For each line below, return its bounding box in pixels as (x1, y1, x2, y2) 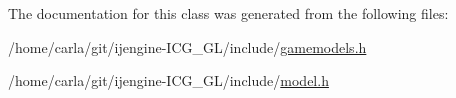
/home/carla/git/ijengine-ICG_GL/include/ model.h (8, 70, 329, 91)
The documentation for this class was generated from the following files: (8, 3, 449, 23)
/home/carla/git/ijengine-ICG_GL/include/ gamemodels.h (8, 36, 367, 57)
